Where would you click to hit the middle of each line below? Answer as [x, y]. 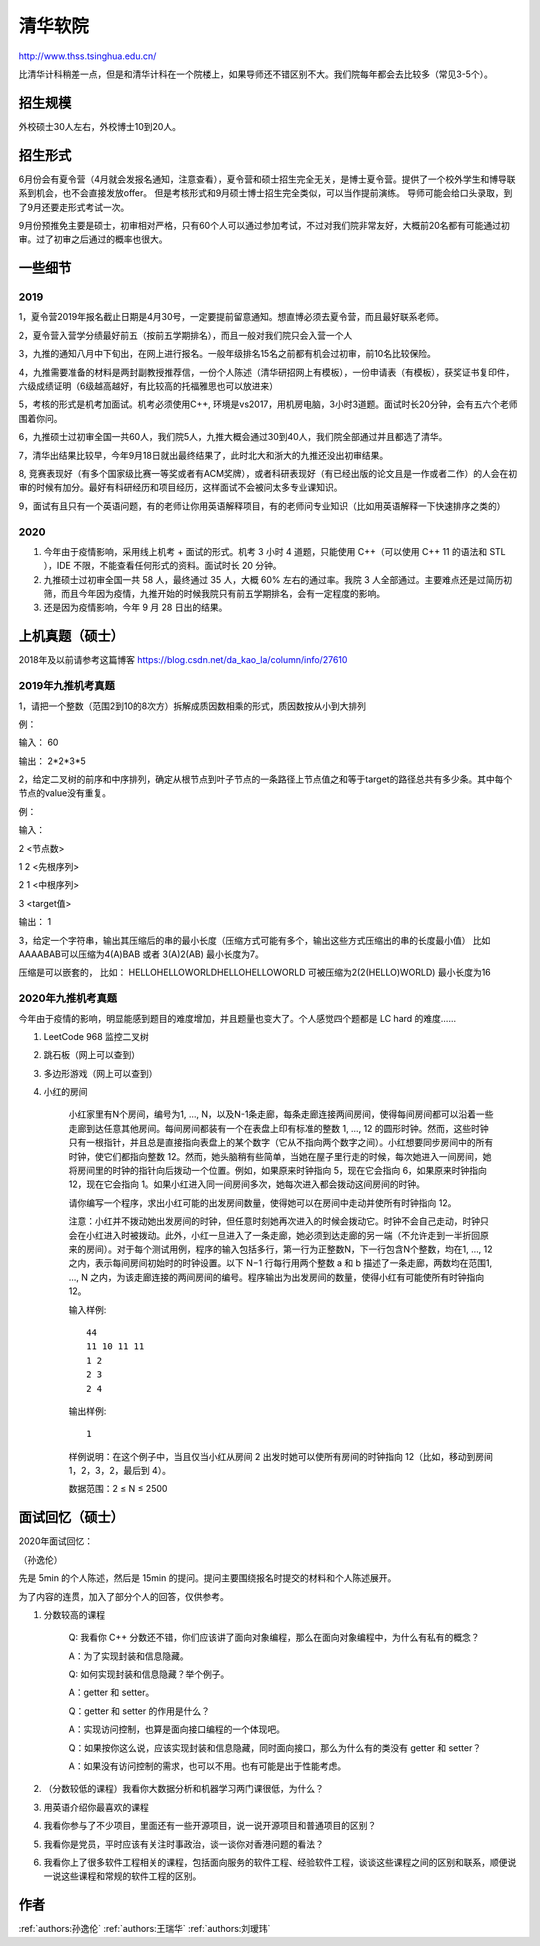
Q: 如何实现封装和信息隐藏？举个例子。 [149, 1674]
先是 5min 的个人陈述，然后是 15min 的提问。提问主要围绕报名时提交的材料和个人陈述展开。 [207, 1578]
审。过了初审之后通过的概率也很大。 [93, 239]
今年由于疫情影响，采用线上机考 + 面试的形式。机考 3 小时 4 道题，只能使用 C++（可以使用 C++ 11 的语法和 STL [275, 551]
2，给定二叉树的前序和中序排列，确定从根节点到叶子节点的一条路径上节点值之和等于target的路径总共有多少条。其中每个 [265, 779]
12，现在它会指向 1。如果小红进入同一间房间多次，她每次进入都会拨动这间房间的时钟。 [246, 1184]
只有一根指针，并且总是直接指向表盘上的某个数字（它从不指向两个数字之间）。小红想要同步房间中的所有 [281, 1142]
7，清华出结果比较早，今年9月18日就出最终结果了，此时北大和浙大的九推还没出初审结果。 [203, 455]
